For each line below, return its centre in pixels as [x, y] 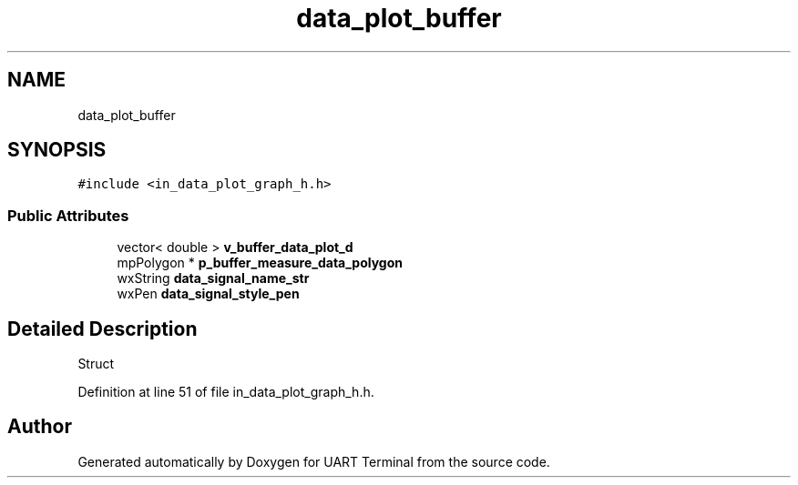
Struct [96, 364]
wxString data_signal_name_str [213, 278]
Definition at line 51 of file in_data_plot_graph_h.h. [226, 392]
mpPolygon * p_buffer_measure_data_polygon [260, 263]
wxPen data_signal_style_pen [208, 294]
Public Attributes [68, 215]
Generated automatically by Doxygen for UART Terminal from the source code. [314, 461]
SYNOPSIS [57, 150]
